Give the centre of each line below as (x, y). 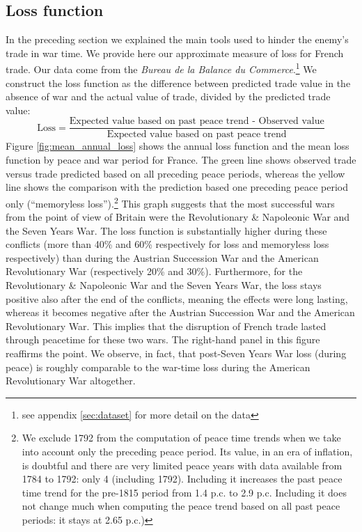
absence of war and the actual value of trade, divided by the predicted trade (168, 96)
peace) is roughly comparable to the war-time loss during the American (158, 367)
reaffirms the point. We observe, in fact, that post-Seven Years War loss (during (176, 353)
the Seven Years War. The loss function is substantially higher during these (166, 230)
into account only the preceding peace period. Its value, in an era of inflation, (187, 452)
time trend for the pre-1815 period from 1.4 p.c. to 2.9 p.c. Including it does (184, 492)
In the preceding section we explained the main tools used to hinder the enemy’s (177, 39)
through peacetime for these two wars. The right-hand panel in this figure (163, 339)
